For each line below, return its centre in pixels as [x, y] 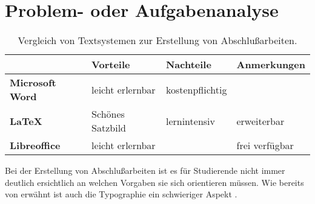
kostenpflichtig [196, 89]
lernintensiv [190, 121]
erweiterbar [260, 121]
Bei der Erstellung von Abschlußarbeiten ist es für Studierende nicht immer [145, 171]
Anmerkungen [271, 65]
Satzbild [109, 128]
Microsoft [33, 83]
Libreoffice [35, 145]
